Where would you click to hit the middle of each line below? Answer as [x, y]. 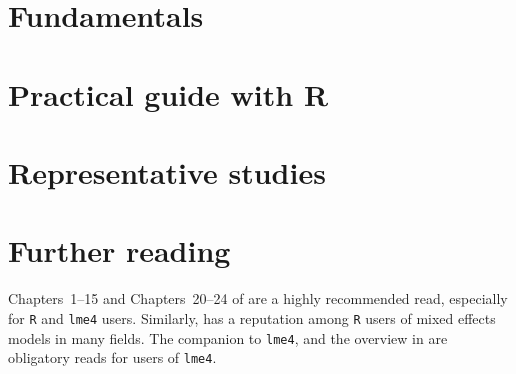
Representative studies [167, 171]
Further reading [119, 250]
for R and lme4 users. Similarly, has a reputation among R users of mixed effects [252, 317]
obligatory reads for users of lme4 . [112, 357]
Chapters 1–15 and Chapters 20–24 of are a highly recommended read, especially [258, 298]
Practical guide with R [168, 93]
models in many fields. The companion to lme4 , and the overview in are [228, 337]
